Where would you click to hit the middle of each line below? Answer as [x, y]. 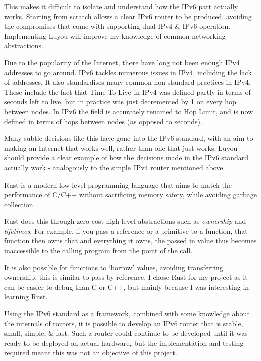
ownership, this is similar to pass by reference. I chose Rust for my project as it [126, 277]
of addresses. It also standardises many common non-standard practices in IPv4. [127, 82]
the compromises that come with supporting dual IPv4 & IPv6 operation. [117, 26]
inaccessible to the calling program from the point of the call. [98, 250]
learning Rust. [26, 297]
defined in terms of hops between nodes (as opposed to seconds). [103, 121]
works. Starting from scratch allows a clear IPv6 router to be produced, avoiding [128, 16]
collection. [20, 204]
